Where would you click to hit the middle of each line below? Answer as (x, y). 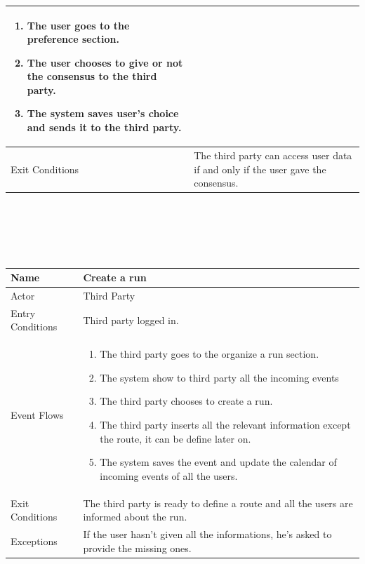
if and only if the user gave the (260, 169)
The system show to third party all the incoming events (219, 377)
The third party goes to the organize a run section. (210, 354)
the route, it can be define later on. (175, 438)
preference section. (73, 39)
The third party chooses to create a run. (186, 401)
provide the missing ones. (137, 548)
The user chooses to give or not (105, 62)
